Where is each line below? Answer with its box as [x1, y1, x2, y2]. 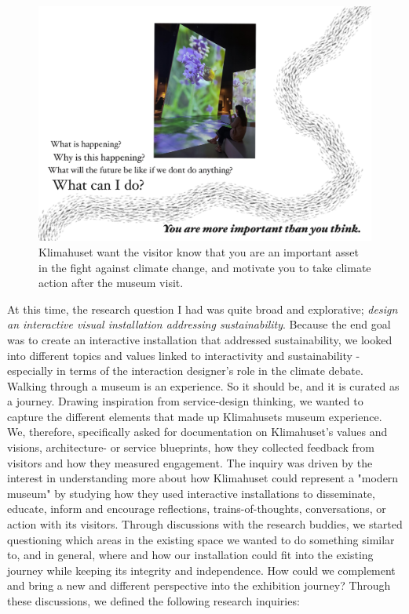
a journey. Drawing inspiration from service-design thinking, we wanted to [7, 393, 363, 409]
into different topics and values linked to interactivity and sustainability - [7, 347, 360, 363]
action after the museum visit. [38, 274, 184, 291]
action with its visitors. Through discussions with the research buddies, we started [7, 516, 403, 532]
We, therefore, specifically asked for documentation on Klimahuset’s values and [7, 423, 388, 440]
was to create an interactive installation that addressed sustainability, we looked [7, 331, 393, 347]
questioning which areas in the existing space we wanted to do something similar [7, 531, 395, 547]
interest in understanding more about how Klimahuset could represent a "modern [7, 470, 399, 486]
